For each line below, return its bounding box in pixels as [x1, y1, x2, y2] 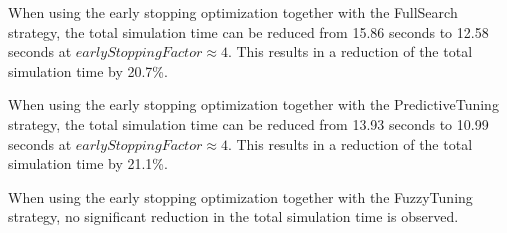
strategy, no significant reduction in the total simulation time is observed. [8, 206, 459, 227]
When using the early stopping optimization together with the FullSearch [8, 2, 458, 22]
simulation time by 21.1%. [8, 153, 168, 174]
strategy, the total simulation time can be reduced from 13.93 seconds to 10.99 [8, 113, 489, 134]
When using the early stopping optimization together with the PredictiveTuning [8, 94, 499, 115]
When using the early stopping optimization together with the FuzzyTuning [8, 186, 473, 207]
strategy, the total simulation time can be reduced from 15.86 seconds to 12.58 [8, 21, 489, 42]
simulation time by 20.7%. [8, 60, 168, 81]
